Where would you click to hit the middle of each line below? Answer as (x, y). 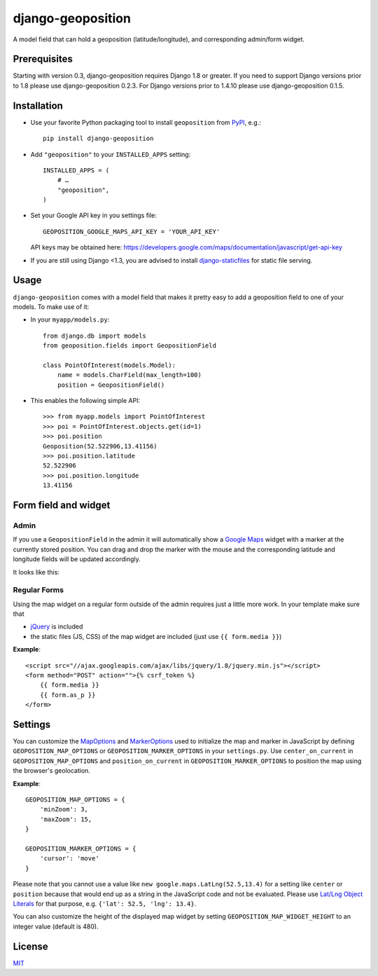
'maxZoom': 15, (66, 819)
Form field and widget (62, 506)
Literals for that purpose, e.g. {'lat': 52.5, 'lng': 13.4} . (105, 903)
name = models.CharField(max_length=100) (129, 375)
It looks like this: (36, 572)
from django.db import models (95, 336)
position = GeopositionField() (111, 385)
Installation (38, 105)
